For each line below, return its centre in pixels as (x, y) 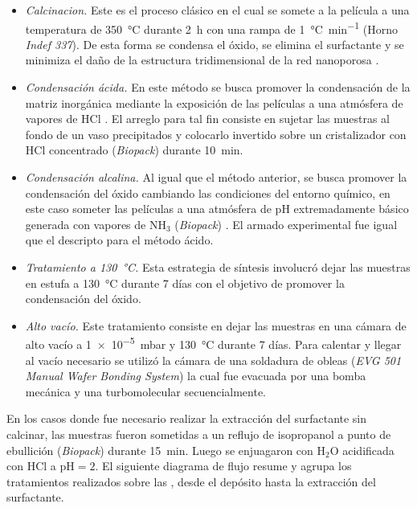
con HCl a (31, 466)
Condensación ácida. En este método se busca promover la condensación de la (218, 87)
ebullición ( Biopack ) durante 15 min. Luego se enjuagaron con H (166, 450)
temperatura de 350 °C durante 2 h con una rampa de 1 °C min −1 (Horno (211, 27)
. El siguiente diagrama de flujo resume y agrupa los (223, 466)
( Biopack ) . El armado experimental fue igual (286, 224)
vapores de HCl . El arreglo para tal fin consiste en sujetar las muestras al (208, 119)
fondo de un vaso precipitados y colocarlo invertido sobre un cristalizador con (216, 134)
